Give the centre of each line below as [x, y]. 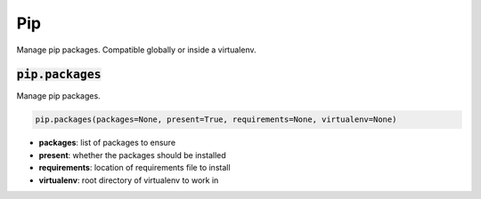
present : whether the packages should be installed [132, 155]
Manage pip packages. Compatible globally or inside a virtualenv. [136, 50]
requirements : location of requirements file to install [135, 168]
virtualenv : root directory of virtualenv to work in [129, 180]
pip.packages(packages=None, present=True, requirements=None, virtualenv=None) [216, 119]
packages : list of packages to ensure [107, 143]
